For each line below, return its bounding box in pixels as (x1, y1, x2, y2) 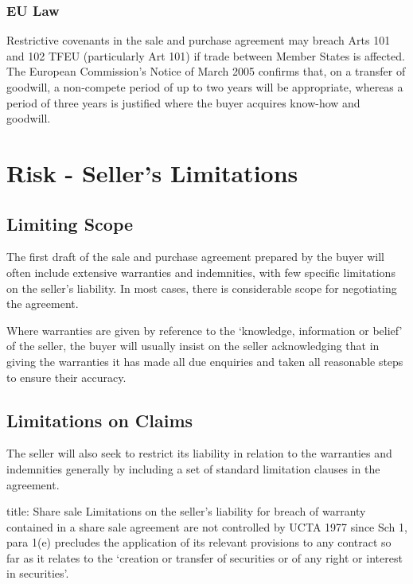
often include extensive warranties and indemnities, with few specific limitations (6, 263, 395, 280)
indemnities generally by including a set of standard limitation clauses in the (6, 460, 380, 477)
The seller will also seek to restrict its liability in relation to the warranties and (6, 445, 392, 461)
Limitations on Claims (6, 407, 193, 432)
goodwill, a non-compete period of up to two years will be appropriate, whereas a (6, 79, 403, 95)
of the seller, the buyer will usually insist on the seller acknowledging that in (6, 337, 380, 354)
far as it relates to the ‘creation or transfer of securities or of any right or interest (6, 549, 403, 566)
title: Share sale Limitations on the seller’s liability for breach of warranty (6, 503, 366, 520)
